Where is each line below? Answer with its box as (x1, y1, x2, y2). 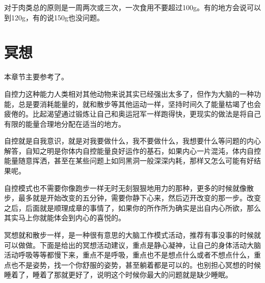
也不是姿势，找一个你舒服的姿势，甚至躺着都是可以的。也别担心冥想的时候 (11, 259, 261, 270)
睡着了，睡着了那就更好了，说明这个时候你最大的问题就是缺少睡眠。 (4, 269, 232, 280)
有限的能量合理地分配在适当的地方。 (4, 118, 125, 129)
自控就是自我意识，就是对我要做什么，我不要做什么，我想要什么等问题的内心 (4, 135, 261, 146)
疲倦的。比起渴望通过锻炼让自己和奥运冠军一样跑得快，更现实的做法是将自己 (4, 108, 261, 119)
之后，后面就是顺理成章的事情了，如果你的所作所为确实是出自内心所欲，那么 (4, 202, 261, 213)
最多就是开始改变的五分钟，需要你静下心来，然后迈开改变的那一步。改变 (18, 192, 261, 203)
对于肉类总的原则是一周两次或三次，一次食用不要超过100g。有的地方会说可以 (4, 2, 261, 12)
